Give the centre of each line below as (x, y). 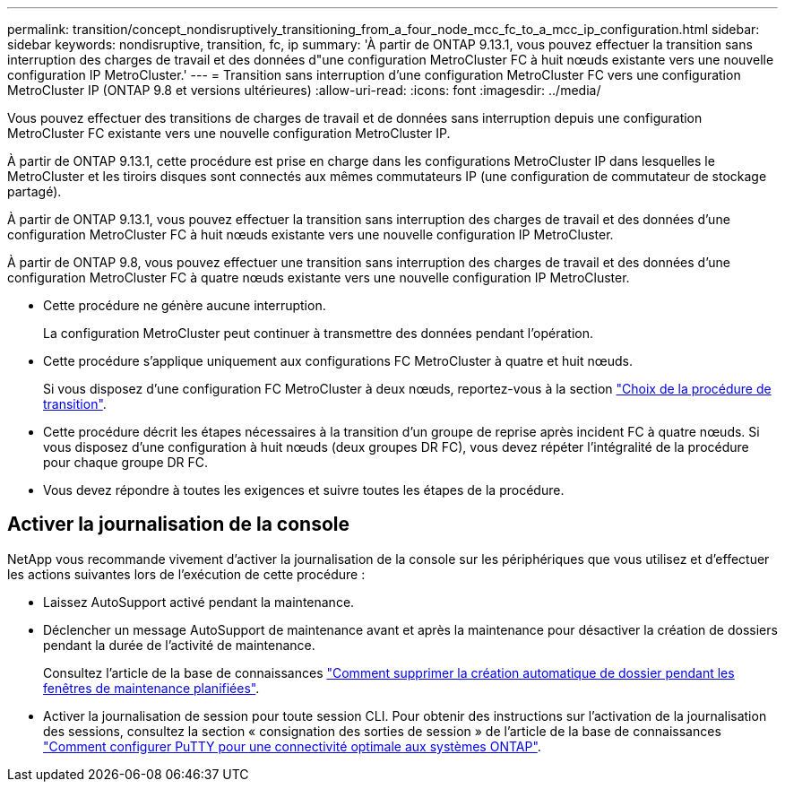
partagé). (35, 191)
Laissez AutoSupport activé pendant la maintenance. (199, 602)
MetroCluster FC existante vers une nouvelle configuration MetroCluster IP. (229, 133)
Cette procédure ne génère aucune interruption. (185, 305)
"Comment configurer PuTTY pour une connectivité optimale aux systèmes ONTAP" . (292, 746)
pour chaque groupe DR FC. (126, 462)
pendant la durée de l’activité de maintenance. (179, 645)
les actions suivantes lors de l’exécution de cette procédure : (186, 574)
